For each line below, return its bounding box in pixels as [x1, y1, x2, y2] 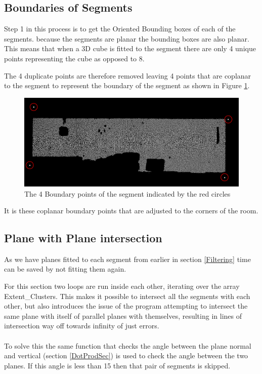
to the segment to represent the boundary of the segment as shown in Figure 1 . [4, 80, 250, 91]
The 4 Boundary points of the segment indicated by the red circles [24, 188, 231, 199]
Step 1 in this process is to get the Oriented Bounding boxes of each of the [4, 23, 236, 34]
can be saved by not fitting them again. [4, 264, 126, 274]
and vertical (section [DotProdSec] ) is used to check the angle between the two [4, 350, 248, 361]
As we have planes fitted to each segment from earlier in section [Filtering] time [4, 253, 251, 264]
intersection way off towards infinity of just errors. [4, 320, 159, 331]
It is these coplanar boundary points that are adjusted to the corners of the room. [4, 205, 258, 216]
